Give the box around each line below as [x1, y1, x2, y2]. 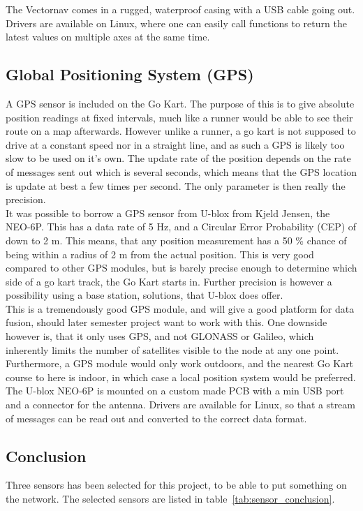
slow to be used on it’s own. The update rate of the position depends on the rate [6, 151, 351, 165]
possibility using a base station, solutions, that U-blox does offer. [6, 288, 283, 302]
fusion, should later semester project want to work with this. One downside [6, 315, 327, 329]
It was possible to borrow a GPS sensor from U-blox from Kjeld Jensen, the [6, 205, 330, 220]
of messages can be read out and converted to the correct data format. [6, 410, 307, 425]
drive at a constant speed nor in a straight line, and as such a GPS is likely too [6, 137, 345, 151]
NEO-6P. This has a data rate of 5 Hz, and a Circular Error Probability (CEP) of [6, 219, 357, 234]
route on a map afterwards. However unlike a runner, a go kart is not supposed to [6, 124, 356, 138]
